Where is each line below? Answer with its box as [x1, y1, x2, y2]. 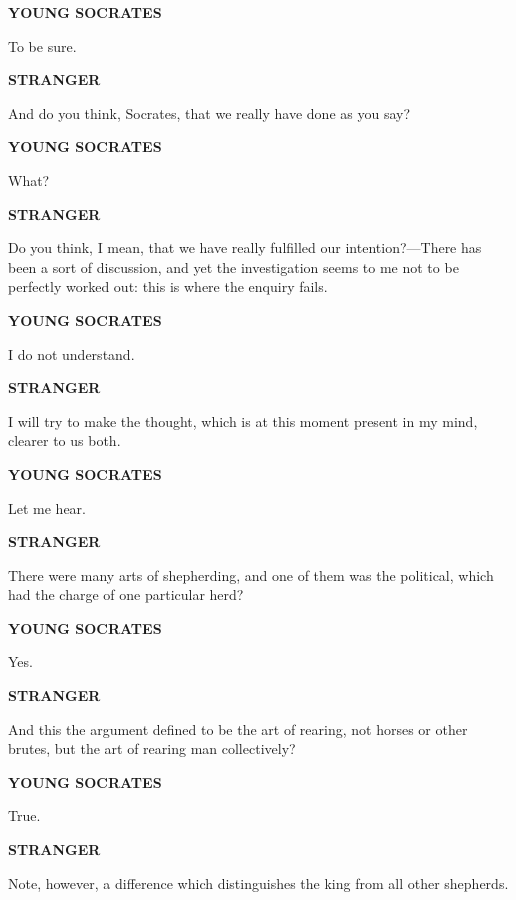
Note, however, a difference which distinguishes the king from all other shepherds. [8, 872, 509, 893]
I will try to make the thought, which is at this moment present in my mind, [8, 410, 478, 431]
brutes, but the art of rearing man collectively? [8, 738, 296, 759]
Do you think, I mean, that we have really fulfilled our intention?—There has [8, 237, 482, 258]
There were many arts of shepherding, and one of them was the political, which [8, 564, 494, 585]
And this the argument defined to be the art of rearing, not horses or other [8, 718, 468, 739]
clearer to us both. [8, 430, 121, 451]
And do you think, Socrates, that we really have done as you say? [8, 102, 411, 123]
